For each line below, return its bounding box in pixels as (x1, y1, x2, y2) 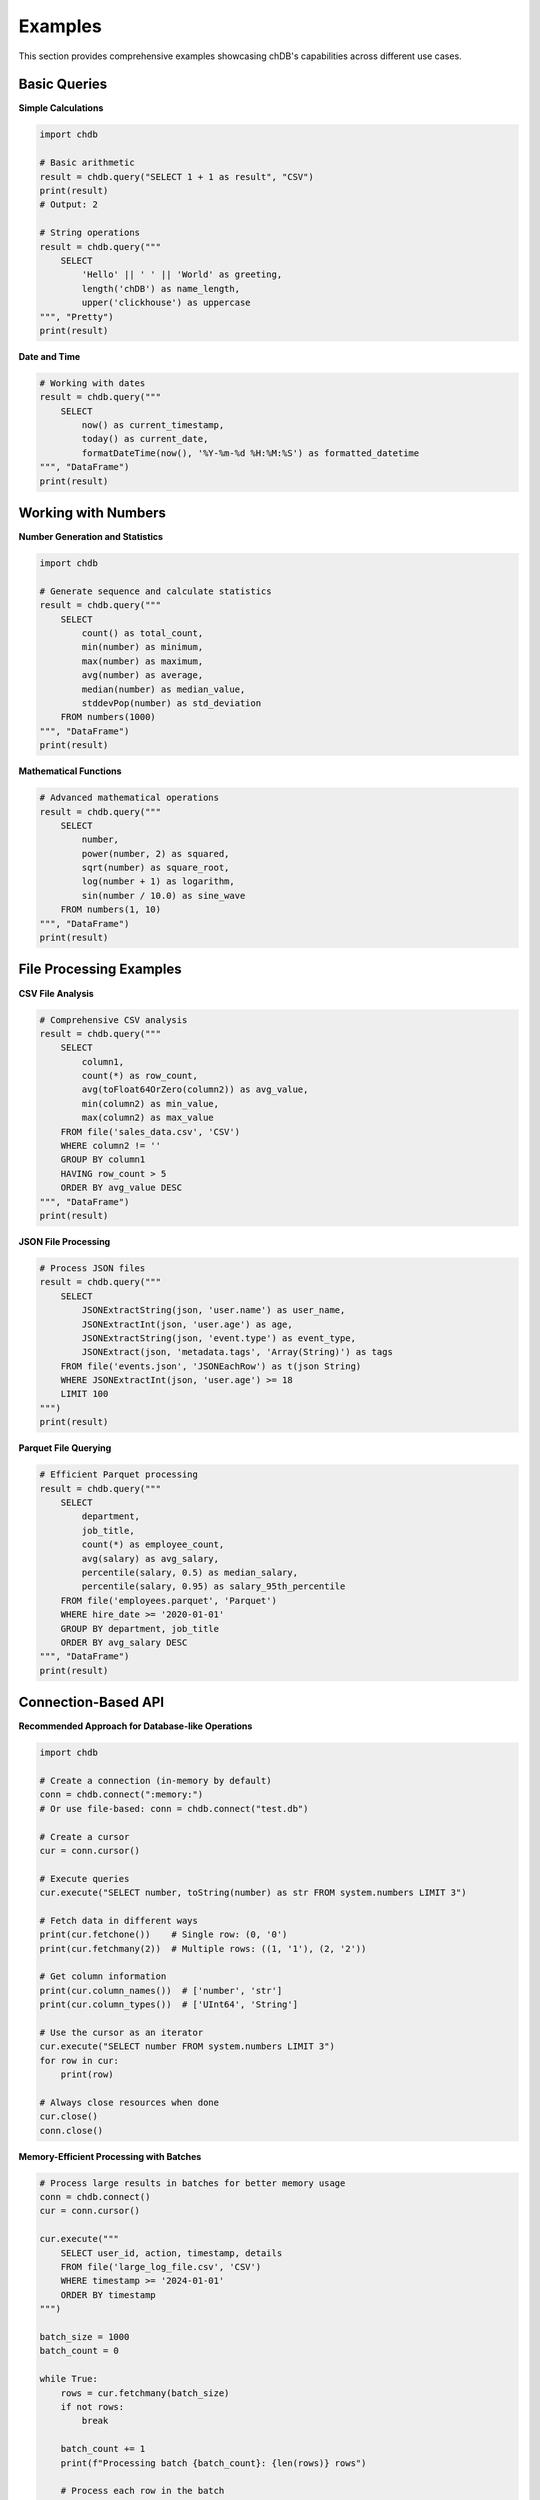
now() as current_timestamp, (81, 420, 225, 431)
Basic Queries (18, 76, 108, 93)
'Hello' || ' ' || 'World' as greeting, (81, 269, 283, 280)
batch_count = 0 (39, 2345, 120, 2357)
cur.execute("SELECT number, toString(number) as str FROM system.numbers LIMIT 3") (39, 1887, 467, 1899)
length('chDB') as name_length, (81, 283, 240, 294)
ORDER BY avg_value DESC (60, 1182, 183, 1194)
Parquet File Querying (18, 1442, 112, 1454)
